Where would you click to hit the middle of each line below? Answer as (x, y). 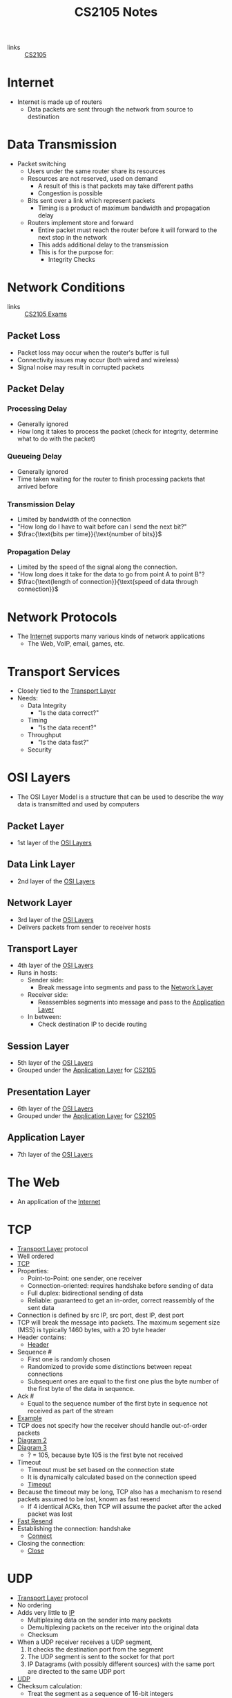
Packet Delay (36, 389)
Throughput (44, 735)
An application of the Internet (59, 1201)
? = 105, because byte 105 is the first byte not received (105, 1455)
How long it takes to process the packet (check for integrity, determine (118, 431)
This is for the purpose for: (76, 252)
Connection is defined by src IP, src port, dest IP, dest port (100, 1315)
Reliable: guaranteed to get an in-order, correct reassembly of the (121, 1300)
